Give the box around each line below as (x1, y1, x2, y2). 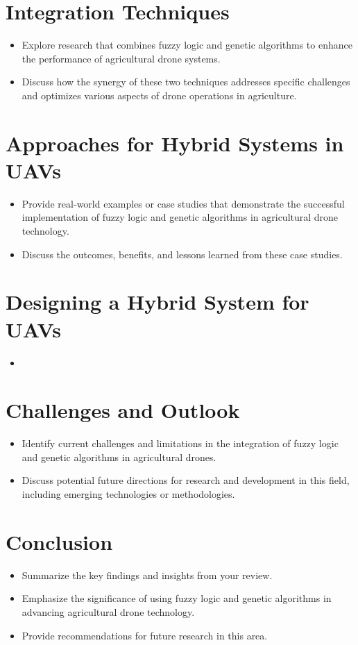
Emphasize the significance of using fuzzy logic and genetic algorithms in (22, 591, 332, 605)
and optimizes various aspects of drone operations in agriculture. (22, 87, 297, 102)
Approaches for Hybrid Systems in (6, 128, 344, 157)
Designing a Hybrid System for (6, 287, 309, 316)
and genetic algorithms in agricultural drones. (22, 449, 216, 464)
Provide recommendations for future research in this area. (22, 628, 268, 642)
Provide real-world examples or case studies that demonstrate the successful (22, 196, 345, 210)
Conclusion (6, 527, 113, 555)
